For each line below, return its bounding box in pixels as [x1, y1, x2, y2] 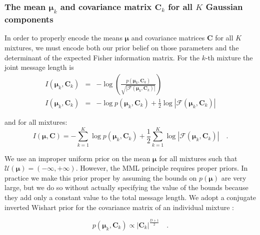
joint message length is [4, 62, 74, 72]
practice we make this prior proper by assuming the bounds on [4, 172, 197, 183]
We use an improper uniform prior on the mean [4, 153, 150, 163]
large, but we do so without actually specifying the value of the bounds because [4, 182, 248, 193]
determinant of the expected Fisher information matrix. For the [4, 52, 199, 62]
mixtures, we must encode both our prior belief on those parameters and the [4, 42, 239, 53]
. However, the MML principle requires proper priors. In [75, 163, 248, 173]
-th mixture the [205, 52, 253, 62]
